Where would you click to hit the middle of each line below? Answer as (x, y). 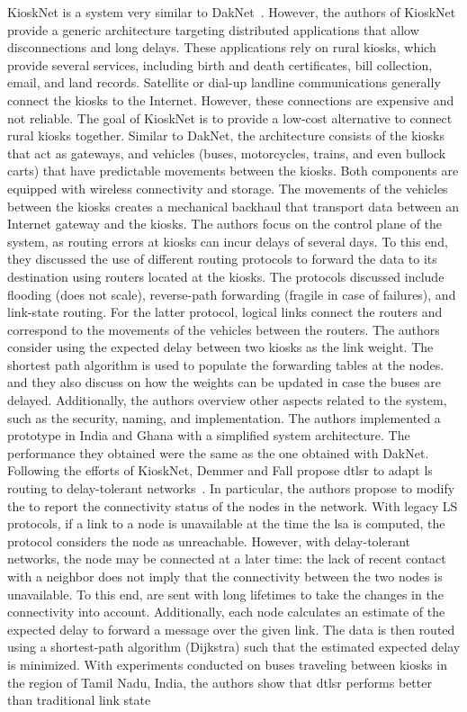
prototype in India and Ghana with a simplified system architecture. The (209, 435)
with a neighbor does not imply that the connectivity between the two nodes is (225, 576)
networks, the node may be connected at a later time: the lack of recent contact (227, 559)
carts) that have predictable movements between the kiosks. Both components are (233, 171)
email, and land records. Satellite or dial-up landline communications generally (224, 82)
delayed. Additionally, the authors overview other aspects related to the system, (227, 400)
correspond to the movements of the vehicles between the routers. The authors (224, 329)
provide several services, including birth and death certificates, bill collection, (220, 64)
